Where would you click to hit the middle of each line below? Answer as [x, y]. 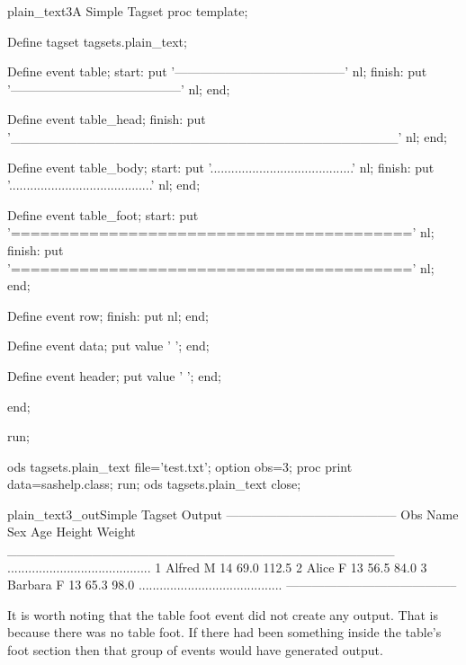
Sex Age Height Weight [72, 532]
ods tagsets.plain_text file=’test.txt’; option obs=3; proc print [180, 466]
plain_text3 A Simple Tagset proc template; [128, 11]
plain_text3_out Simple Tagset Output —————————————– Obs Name [233, 514]
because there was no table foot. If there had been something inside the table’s [224, 632]
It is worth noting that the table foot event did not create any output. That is [223, 614]
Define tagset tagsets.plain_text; [97, 41]
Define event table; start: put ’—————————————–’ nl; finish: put [217, 71]
